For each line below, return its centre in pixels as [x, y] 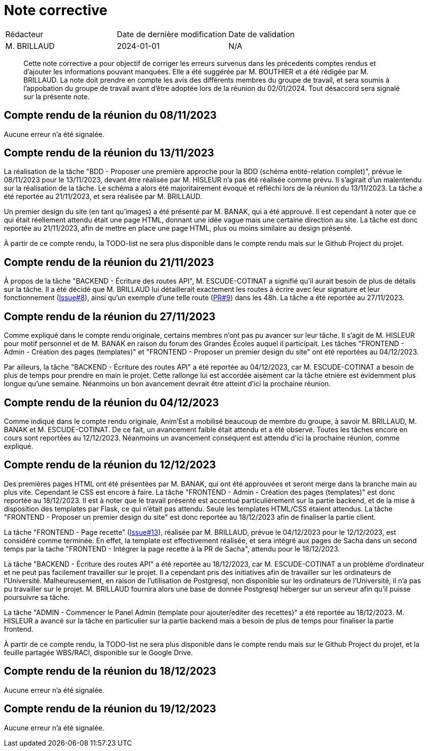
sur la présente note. [57, 96]
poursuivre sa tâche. [37, 597]
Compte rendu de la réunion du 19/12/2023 [110, 709]
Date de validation [262, 34]
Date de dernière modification [172, 34]
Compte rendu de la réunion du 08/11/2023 [110, 115]
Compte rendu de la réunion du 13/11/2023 [109, 153]
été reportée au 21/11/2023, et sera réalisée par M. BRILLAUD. [103, 197]
